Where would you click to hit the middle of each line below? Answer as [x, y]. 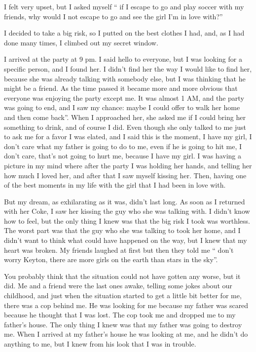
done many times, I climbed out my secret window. [81, 42]
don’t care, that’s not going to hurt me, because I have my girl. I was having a [123, 156]
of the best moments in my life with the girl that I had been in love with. [115, 185]
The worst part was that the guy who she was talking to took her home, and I [122, 230]
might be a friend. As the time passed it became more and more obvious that [121, 88]
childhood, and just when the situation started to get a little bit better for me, [123, 295]
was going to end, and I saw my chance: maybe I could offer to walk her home [122, 107]
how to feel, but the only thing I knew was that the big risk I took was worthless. [127, 220]
